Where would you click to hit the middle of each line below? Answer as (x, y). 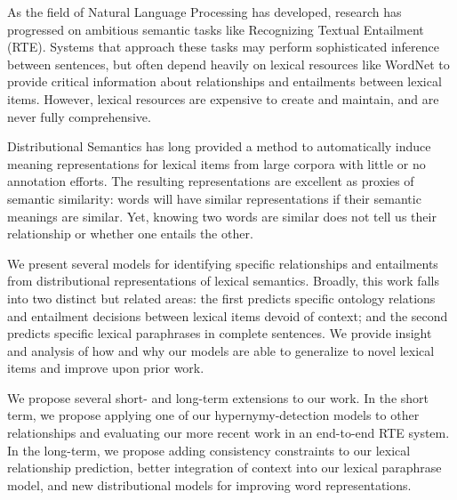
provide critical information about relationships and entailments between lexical (224, 81)
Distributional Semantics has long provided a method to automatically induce (219, 146)
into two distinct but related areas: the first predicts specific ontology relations (221, 298)
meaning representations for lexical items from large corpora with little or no (216, 163)
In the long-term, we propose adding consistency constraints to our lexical (209, 450)
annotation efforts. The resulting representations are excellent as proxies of (211, 181)
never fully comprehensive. (79, 116)
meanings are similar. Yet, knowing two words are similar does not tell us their (222, 216)
